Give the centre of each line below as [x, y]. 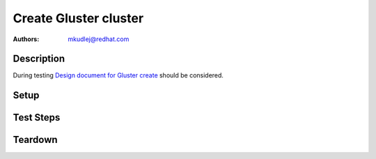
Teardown [36, 140]
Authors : [26, 39]
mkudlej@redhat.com [99, 39]
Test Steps [37, 118]
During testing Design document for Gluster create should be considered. [118, 75]
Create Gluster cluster [78, 18]
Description [39, 59]
